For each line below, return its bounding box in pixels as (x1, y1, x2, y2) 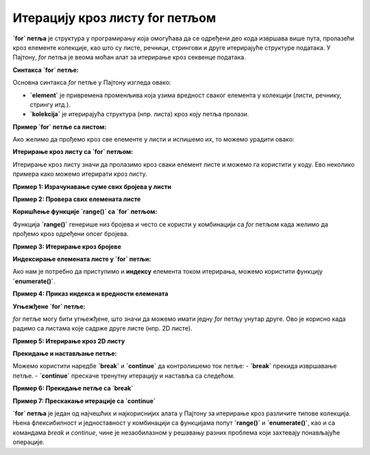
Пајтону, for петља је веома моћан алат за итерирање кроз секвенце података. (12, 53, 246, 62)
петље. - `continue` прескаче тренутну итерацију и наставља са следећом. (12, 372, 235, 380)
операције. (12, 438, 45, 446)
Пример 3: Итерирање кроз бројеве (12, 242, 121, 250)
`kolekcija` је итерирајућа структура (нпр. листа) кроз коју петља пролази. (29, 110, 249, 118)
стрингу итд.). (29, 100, 71, 109)
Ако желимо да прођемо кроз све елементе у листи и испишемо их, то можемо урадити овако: (12, 135, 295, 144)
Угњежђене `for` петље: (12, 302, 86, 311)
